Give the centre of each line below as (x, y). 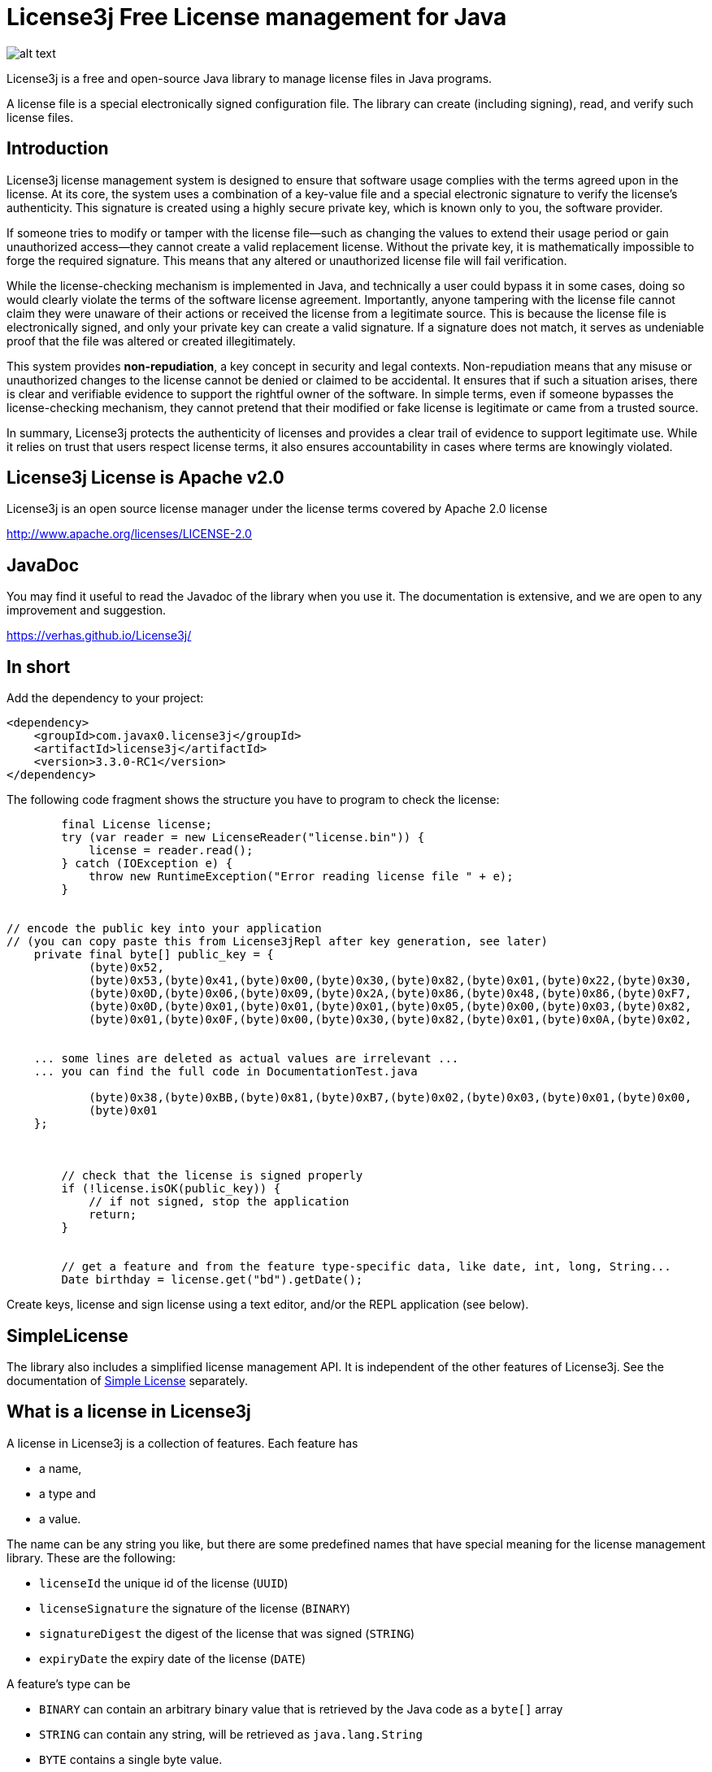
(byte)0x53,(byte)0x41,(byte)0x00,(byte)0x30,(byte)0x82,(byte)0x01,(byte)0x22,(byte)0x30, (390, 981)
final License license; (137, 825)
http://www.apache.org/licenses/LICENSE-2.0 (129, 534)
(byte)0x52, (126, 968)
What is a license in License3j (129, 1412)
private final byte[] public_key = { (154, 955)
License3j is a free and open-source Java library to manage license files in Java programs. (250, 78)
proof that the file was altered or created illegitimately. (151, 341)
